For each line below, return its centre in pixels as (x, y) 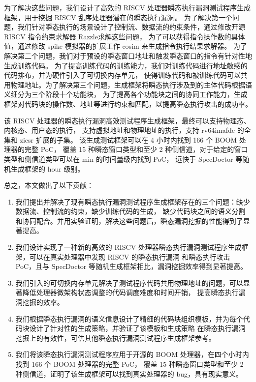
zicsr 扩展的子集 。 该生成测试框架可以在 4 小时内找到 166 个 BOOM (128, 139)
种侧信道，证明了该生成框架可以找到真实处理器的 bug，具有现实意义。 (129, 373)
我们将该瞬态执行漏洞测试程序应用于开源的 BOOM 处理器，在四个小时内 (132, 354)
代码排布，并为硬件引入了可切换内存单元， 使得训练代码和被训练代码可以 (122, 75)
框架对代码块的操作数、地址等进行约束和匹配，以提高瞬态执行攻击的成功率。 (128, 103)
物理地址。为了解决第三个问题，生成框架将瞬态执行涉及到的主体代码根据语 (131, 84)
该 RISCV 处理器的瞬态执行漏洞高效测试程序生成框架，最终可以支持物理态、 (128, 120)
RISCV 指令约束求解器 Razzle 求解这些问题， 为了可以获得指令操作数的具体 (125, 36)
